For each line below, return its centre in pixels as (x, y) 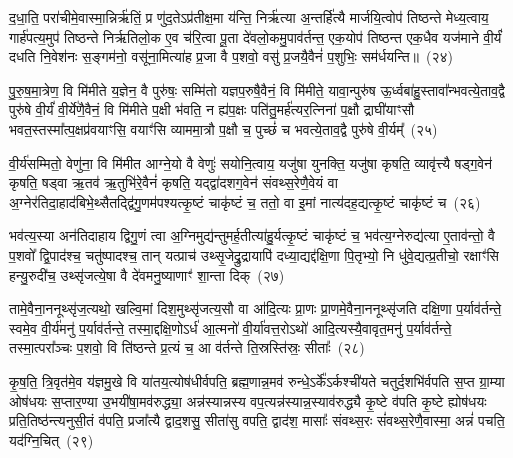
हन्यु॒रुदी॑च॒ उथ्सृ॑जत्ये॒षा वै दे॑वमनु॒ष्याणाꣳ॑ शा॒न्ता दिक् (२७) (147, 274)
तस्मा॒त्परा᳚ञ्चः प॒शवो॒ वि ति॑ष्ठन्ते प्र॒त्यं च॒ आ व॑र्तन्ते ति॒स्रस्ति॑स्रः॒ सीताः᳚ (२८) (187, 347)
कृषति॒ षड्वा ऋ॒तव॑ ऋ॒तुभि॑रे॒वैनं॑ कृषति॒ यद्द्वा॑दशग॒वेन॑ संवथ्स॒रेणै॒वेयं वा (173, 182)
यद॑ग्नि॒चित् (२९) (51, 439)
